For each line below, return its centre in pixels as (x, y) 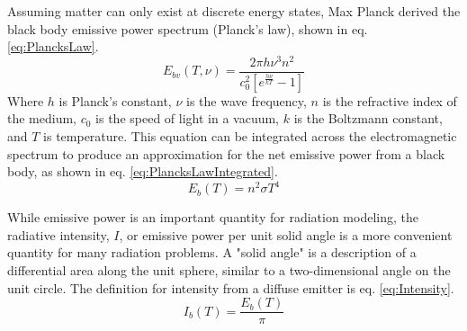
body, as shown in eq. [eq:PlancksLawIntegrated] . (143, 171)
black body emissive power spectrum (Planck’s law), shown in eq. (188, 28)
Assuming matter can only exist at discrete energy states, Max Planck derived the (234, 11)
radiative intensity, (58, 234)
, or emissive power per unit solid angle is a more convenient (286, 234)
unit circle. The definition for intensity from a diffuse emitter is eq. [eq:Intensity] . (231, 287)
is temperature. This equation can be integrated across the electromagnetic (250, 135)
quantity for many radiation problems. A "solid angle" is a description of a (212, 252)
